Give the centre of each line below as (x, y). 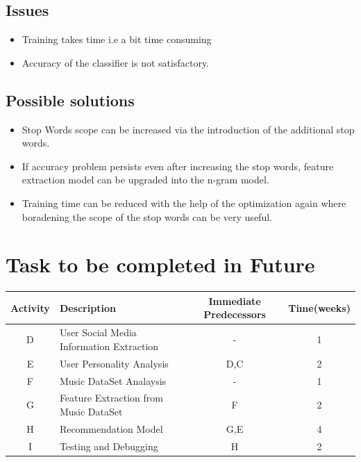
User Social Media (98, 332)
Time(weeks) (319, 307)
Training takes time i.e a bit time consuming (117, 39)
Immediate (235, 300)
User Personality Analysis (114, 363)
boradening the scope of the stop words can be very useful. (147, 216)
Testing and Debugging (109, 446)
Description (87, 307)
